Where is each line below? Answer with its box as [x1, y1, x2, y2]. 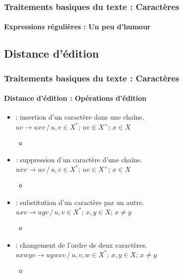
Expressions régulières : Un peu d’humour [4, 21, 151, 32]
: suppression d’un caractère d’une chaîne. [15, 154, 142, 165]
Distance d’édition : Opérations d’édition [4, 93, 146, 103]
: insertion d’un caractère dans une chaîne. [15, 112, 144, 122]
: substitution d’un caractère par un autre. [15, 197, 144, 207]
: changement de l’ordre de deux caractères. [15, 239, 147, 250]
